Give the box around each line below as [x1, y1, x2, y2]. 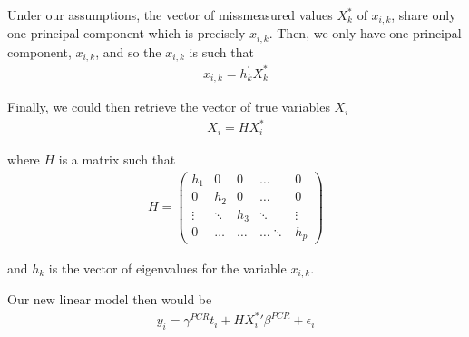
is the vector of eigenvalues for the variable [48, 258, 287, 277]
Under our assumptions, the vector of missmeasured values [7, 5, 333, 24]
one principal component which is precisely [7, 24, 246, 43]
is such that [189, 42, 254, 61]
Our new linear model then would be [7, 290, 212, 308]
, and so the [95, 42, 161, 61]
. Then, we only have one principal [269, 24, 462, 43]
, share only [391, 5, 456, 24]
